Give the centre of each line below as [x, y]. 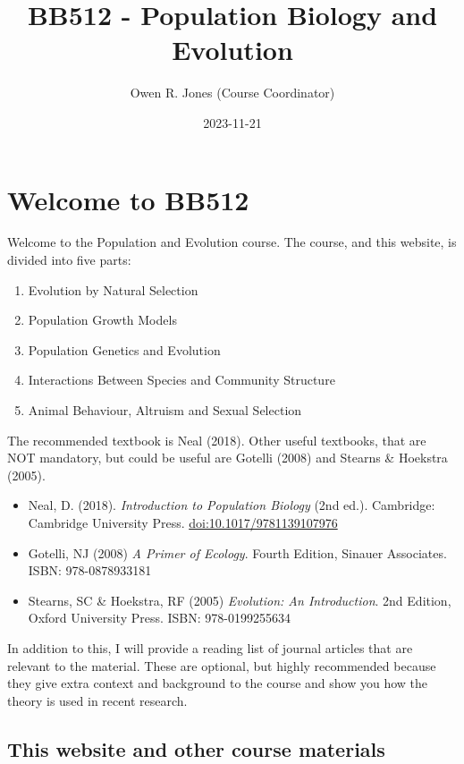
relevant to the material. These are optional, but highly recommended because [222, 665]
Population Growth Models [102, 320]
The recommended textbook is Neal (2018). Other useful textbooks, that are [217, 440]
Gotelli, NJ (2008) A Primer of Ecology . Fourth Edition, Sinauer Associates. [237, 552]
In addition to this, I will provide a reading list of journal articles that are [210, 647]
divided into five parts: [69, 260]
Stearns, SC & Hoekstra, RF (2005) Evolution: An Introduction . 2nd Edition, [240, 600]
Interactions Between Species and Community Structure [181, 380]
